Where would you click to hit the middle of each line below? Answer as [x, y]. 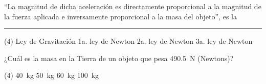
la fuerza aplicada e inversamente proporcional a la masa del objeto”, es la [120, 16]
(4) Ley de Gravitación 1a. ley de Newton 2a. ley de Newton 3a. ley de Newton [128, 41]
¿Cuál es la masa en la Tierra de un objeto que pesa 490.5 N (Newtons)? [119, 58]
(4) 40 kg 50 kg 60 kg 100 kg [52, 75]
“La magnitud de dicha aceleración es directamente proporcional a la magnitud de [133, 6]
